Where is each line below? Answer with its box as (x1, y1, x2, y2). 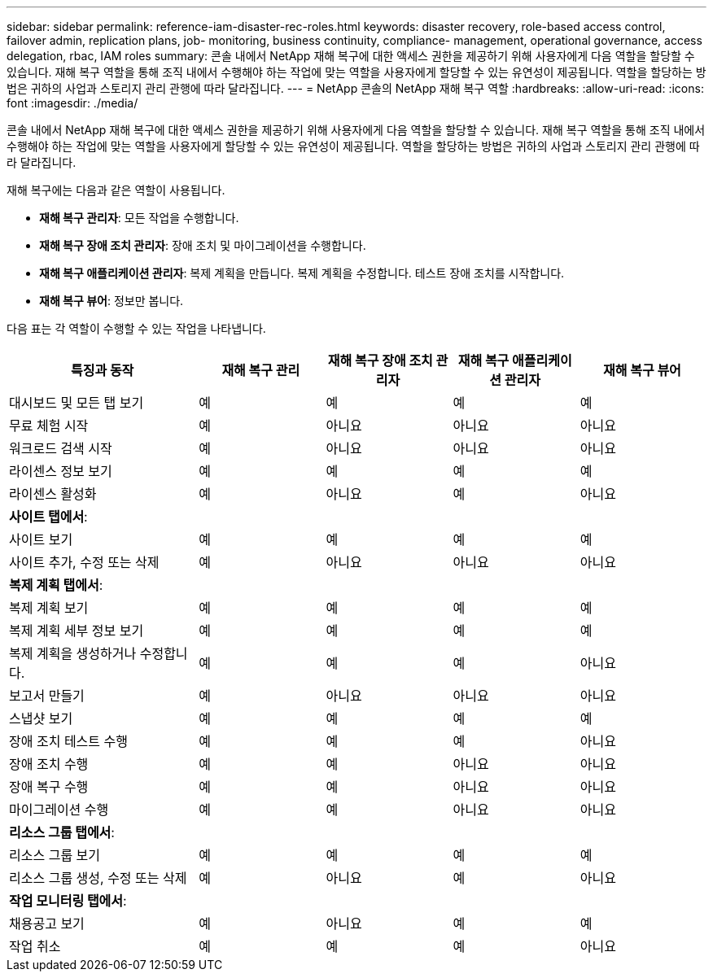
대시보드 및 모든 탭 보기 (9, 395, 144, 411)
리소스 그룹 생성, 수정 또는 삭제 (9, 870, 187, 886)
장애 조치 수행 (9, 756, 89, 772)
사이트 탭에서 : (9, 509, 88, 525)
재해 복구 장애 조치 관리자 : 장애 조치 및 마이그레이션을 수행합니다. (39, 238, 366, 252)
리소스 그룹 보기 (9, 847, 101, 863)
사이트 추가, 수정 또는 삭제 (9, 554, 160, 570)
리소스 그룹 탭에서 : (9, 824, 115, 840)
